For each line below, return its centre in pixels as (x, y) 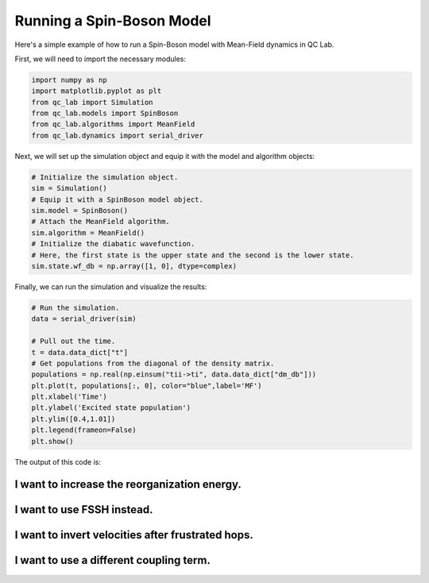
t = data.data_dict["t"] (80, 352)
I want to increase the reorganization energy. (128, 485)
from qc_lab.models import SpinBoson (105, 114)
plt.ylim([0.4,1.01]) (73, 419)
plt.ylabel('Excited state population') (111, 408)
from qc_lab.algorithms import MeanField (113, 124)
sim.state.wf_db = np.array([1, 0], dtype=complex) (134, 266)
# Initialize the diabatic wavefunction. (113, 244)
